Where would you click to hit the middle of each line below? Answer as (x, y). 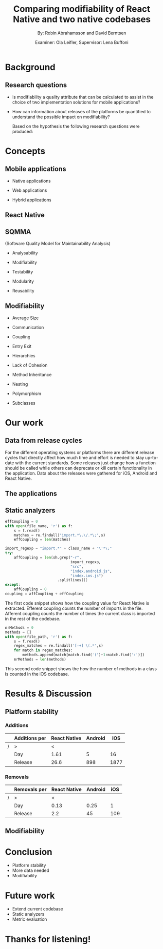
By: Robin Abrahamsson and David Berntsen (82, 33)
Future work (30, 896)
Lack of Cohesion (30, 365)
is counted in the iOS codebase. (37, 674)
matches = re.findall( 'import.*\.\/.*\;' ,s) (60, 535)
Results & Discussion (48, 694)
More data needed (31, 870)
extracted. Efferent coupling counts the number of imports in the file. (74, 608)
